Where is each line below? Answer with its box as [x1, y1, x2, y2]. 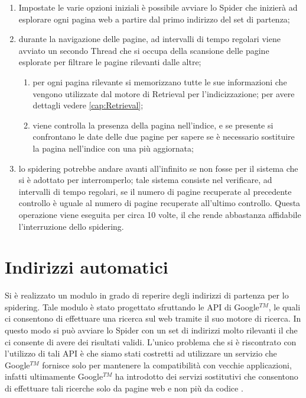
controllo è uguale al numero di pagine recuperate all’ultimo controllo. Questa [18, 197, 301, 209]
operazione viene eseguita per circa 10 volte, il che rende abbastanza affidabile [18, 208, 301, 220]
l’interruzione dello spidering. [18, 220, 124, 232]
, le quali [268, 300, 301, 313]
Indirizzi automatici [5, 255, 168, 279]
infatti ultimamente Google [5, 370, 103, 383]
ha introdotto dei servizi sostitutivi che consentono [115, 370, 298, 383]
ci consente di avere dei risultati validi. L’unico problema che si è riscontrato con [5, 335, 297, 348]
